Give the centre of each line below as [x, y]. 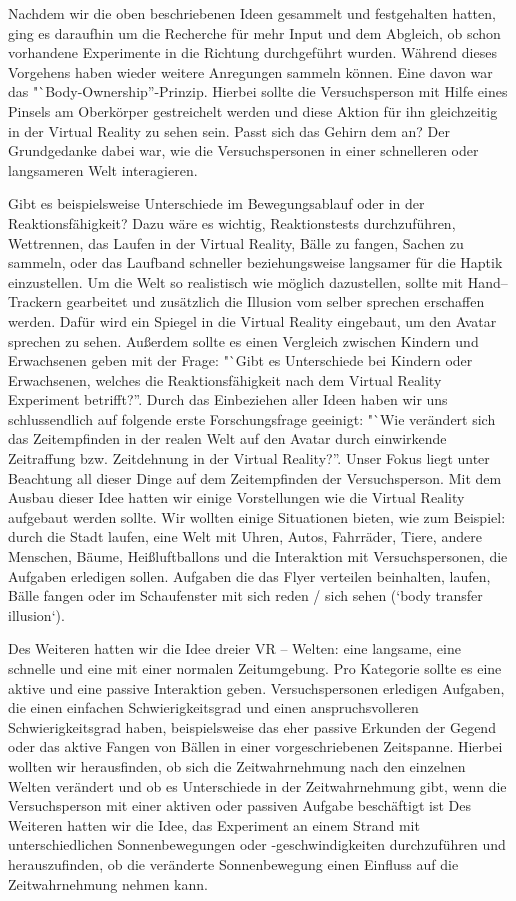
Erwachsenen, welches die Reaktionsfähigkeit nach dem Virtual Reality [225, 379]
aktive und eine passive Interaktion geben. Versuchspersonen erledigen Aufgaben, [256, 687]
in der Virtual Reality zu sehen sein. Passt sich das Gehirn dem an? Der [229, 130]
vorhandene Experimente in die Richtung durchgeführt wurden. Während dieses [252, 52]
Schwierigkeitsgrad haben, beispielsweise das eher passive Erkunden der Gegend [252, 726]
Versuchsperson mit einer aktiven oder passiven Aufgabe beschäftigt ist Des [239, 805]
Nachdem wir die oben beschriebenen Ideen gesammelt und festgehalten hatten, [252, 13]
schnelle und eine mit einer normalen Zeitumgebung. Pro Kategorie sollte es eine [255, 668]
